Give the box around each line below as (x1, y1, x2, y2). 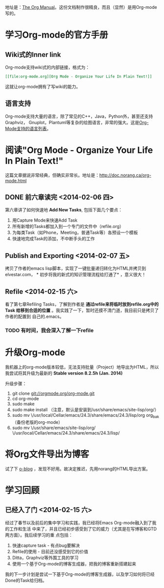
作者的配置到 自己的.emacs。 (5, 313, 64, 320)
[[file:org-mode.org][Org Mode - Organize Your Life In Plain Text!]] (5, 74, 152, 79)
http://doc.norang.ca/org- (99, 172, 152, 178)
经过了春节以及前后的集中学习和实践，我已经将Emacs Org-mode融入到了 (5, 519, 153, 526)
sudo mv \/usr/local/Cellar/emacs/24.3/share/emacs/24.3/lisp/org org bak (12, 412, 159, 419)
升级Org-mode (5, 347, 66, 358)
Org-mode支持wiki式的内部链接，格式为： (5, 64, 90, 70)
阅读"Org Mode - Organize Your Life (5, 144, 153, 155)
